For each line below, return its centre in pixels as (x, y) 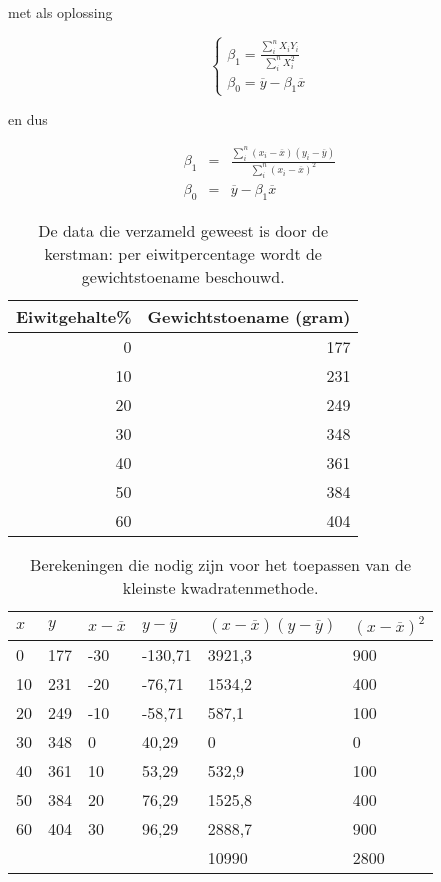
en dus (28, 118)
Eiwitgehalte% (74, 316)
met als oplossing (60, 12)
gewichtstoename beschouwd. (183, 276)
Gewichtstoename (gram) (249, 316)
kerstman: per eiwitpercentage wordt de (183, 253)
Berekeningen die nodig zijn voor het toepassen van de (221, 564)
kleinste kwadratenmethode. (220, 587)
